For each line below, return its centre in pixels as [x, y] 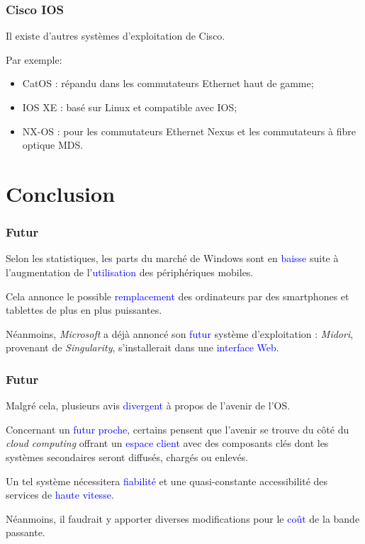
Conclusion [61, 193]
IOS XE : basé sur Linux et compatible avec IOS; [130, 107]
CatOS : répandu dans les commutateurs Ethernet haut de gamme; [168, 83]
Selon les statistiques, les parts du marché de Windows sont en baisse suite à [172, 258]
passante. [26, 532]
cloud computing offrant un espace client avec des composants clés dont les [167, 443]
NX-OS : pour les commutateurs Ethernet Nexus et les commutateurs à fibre [189, 131]
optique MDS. [53, 145]
